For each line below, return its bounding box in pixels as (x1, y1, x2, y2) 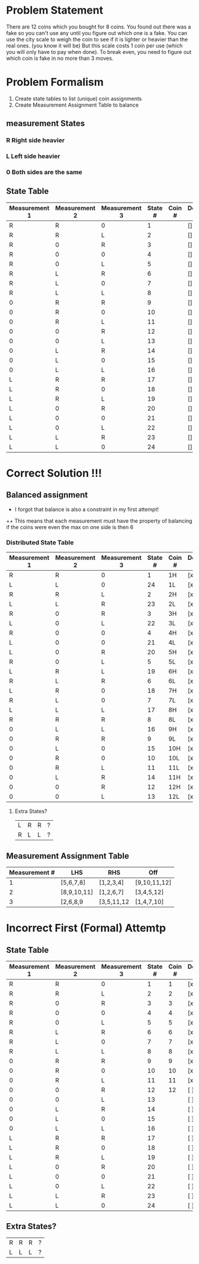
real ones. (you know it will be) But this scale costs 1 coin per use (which (6, 42, 183, 49)
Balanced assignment (6, 490, 88, 500)
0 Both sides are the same (6, 168, 83, 177)
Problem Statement (6, 4, 104, 17)
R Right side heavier (6, 136, 65, 145)
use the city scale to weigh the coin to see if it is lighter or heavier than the (6, 36, 188, 43)
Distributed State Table (6, 538, 74, 546)
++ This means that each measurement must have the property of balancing (6, 517, 192, 524)
